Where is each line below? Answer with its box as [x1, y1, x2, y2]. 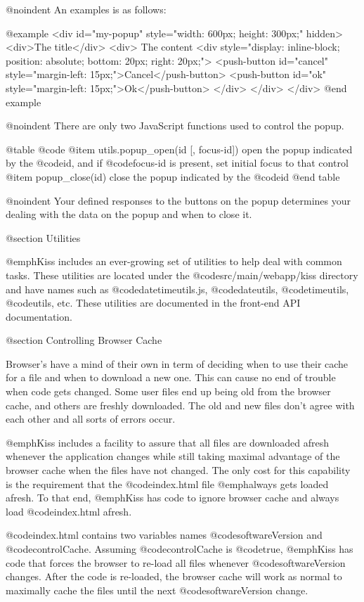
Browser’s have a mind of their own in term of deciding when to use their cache [6, 356, 349, 371]
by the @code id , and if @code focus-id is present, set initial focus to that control [6, 155, 349, 170]
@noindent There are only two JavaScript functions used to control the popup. [6, 118, 344, 133]
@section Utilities [6, 230, 81, 245]
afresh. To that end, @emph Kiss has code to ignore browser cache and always [6, 490, 339, 505]
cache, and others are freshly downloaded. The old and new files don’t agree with [6, 397, 355, 412]
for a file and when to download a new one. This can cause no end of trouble [6, 370, 336, 385]
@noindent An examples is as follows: [6, 2, 167, 16]
